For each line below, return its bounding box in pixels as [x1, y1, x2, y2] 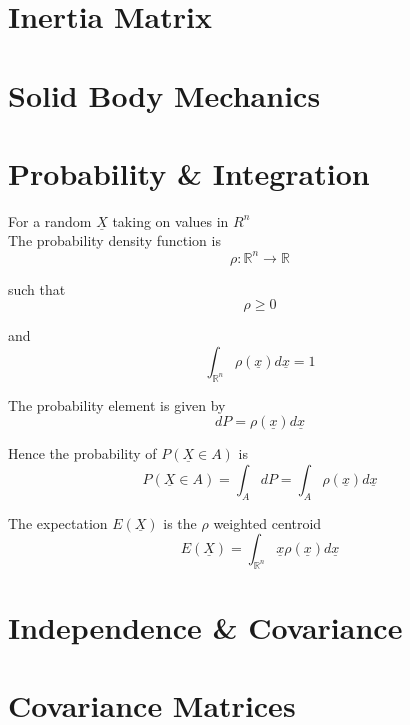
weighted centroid [213, 512, 322, 533]
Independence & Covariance [8, 607, 403, 648]
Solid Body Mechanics [8, 74, 321, 115]
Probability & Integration [8, 152, 370, 193]
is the [163, 512, 197, 533]
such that [8, 278, 66, 299]
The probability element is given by [8, 394, 226, 415]
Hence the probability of [8, 443, 157, 464]
